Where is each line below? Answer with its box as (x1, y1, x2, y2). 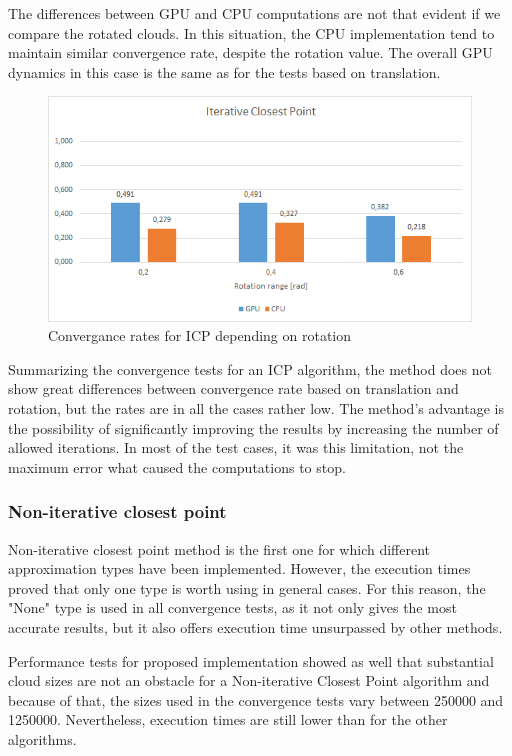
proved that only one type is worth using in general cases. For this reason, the (8, 577, 486, 598)
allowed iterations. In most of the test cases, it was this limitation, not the (8, 437, 464, 458)
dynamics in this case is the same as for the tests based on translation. (8, 61, 441, 82)
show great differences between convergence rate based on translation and (8, 378, 459, 399)
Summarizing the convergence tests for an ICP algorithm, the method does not (8, 358, 492, 379)
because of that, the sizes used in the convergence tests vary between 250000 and (8, 689, 504, 710)
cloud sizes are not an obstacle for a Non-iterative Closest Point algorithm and (8, 670, 490, 691)
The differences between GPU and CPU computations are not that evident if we (8, 3, 501, 23)
